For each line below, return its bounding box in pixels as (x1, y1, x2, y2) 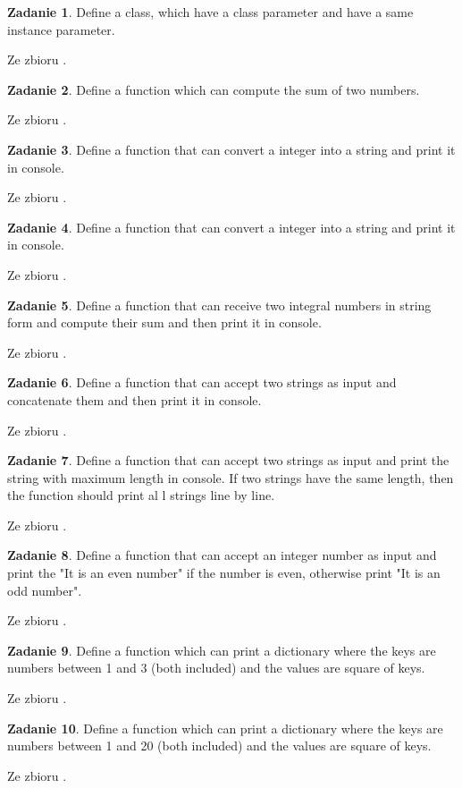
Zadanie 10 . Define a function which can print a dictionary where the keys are (7, 718, 443, 737)
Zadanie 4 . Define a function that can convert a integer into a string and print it (7, 217, 456, 236)
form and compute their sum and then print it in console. (7, 313, 322, 332)
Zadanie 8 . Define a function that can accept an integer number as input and (7, 546, 437, 564)
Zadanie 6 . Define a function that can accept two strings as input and (7, 373, 397, 392)
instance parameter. (7, 20, 115, 38)
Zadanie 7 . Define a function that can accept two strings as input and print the (7, 451, 449, 470)
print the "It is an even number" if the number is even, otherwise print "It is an (7, 563, 441, 582)
